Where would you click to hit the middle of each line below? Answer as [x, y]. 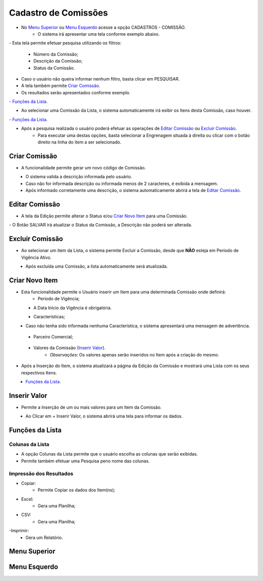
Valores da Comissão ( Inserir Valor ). [69, 348]
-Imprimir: [19, 531]
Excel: [27, 499]
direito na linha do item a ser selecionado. [80, 142]
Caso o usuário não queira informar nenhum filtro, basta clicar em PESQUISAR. [100, 79]
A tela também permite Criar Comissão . [61, 86]
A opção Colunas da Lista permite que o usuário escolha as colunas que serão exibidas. [110, 454]
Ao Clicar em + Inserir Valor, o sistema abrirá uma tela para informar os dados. [104, 416]
